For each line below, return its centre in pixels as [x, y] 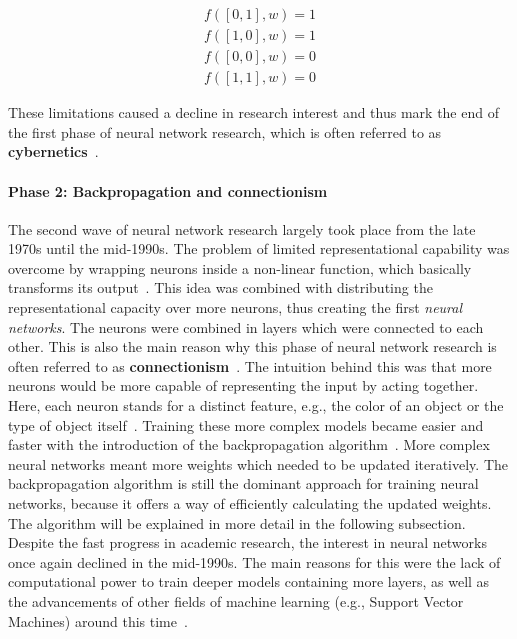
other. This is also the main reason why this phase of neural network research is [252, 346]
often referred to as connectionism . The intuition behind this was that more [250, 365]
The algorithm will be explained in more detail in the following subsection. [237, 522]
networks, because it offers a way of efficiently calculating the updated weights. [250, 503]
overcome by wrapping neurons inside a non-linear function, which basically [240, 267]
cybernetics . [53, 151]
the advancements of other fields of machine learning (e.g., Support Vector [236, 600]
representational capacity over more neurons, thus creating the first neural [235, 307]
